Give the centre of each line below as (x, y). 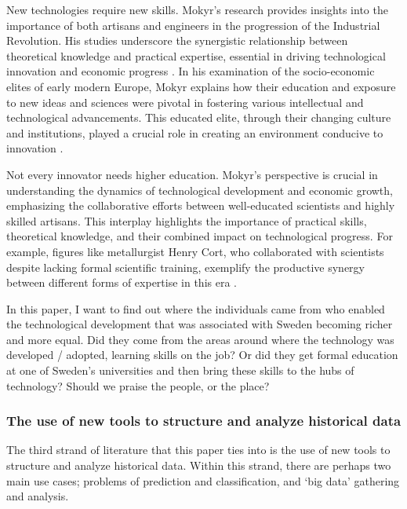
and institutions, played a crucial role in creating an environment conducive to (195, 132)
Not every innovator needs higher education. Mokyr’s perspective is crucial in (192, 174)
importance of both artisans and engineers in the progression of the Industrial (193, 25)
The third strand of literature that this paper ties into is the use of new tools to (198, 450)
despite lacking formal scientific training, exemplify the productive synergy (185, 267)
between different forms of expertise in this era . (122, 282)
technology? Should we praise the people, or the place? (138, 385)
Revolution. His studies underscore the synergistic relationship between (177, 40)
